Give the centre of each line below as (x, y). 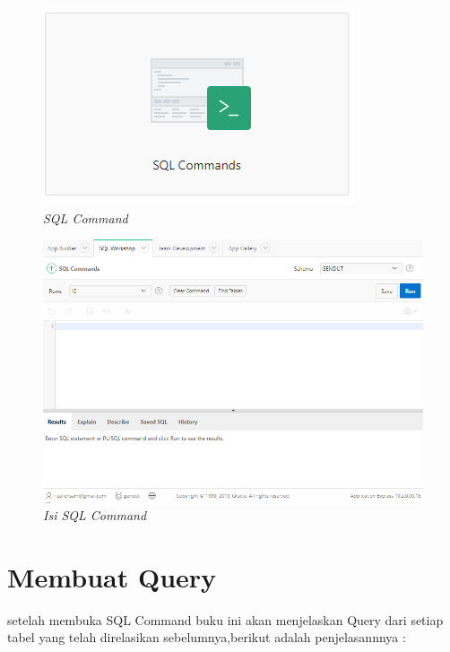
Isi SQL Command (95, 515)
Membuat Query (112, 576)
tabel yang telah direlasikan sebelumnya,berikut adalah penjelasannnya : (207, 637)
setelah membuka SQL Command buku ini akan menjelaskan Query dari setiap (225, 619)
